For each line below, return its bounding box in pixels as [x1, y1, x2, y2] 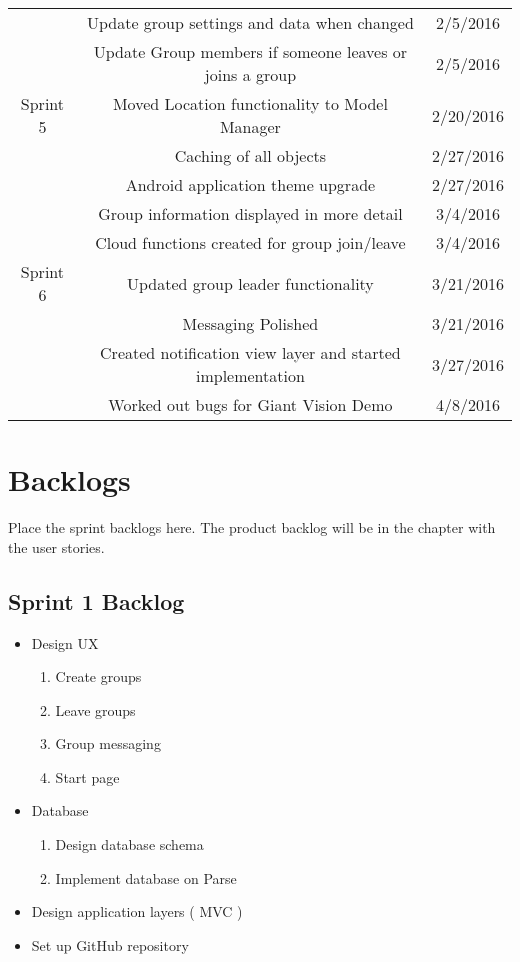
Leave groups [55, 699, 136, 720]
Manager [219, 115, 281, 138]
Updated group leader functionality [127, 271, 374, 295]
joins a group [204, 63, 297, 86]
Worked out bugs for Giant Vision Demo [108, 393, 393, 416]
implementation [195, 364, 305, 387]
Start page [55, 766, 120, 787]
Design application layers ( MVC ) [31, 901, 243, 922]
